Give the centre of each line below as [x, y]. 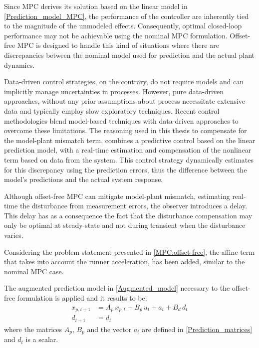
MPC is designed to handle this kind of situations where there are [118, 45]
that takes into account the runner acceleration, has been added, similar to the [125, 261]
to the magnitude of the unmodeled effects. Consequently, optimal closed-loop [123, 26]
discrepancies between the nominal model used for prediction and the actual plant [129, 55]
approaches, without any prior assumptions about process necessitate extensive [125, 101]
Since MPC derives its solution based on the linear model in [96, 6]
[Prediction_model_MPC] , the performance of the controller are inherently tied [126, 16]
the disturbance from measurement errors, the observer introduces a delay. [133, 206]
